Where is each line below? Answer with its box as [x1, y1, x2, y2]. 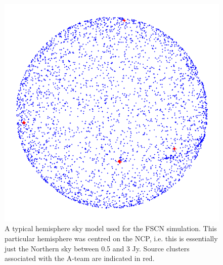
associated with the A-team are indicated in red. [5, 253, 155, 263]
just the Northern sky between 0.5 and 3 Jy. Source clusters [5, 243, 190, 253]
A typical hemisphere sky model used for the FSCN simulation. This [5, 223, 217, 234]
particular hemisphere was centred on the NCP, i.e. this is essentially [5, 233, 218, 244]
